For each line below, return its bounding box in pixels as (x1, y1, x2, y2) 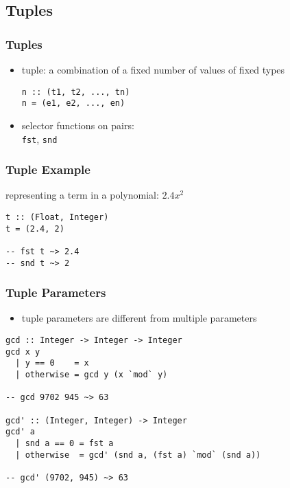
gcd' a (5, 427, 35, 437)
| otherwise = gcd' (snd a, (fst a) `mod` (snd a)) (15, 450, 261, 460)
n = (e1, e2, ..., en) (21, 98, 125, 109)
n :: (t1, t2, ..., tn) (21, 87, 130, 97)
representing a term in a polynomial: (5, 188, 159, 202)
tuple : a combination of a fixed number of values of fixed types (21, 63, 285, 76)
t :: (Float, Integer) (5, 212, 109, 222)
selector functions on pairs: (21, 118, 134, 132)
